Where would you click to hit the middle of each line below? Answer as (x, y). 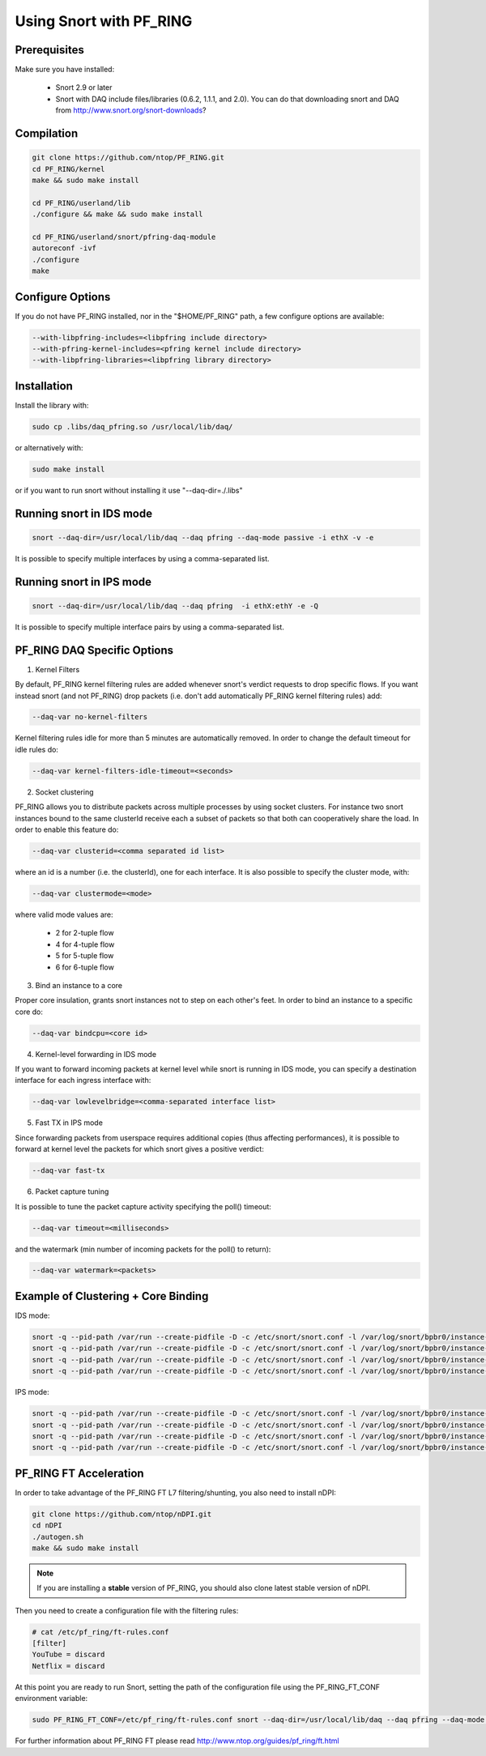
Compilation (47, 134)
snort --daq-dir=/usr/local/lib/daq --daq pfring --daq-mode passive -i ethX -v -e (203, 537)
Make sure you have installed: (65, 70)
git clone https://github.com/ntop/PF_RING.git (128, 158)
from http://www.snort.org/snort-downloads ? (131, 110)
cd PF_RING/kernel (68, 169)
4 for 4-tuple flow (85, 944)
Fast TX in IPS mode (69, 1123)
